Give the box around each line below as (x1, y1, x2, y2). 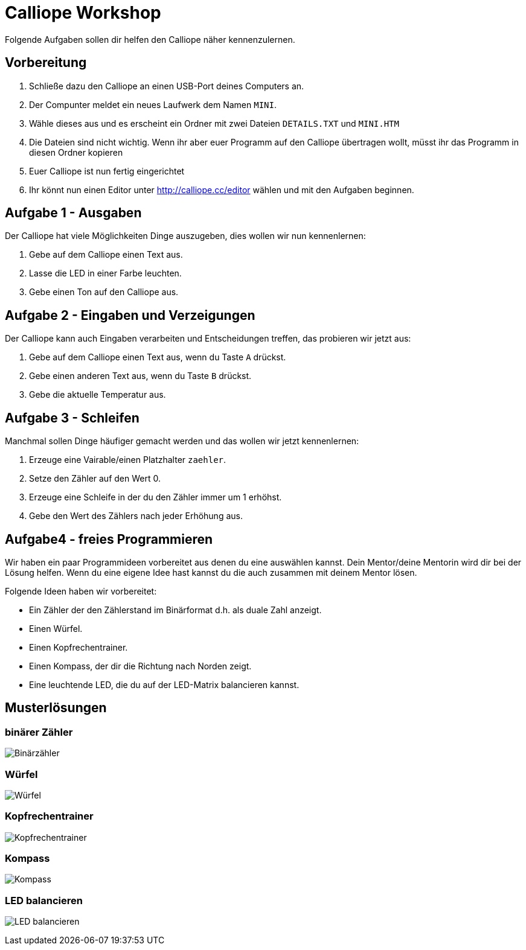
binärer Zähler (5, 725, 73, 738)
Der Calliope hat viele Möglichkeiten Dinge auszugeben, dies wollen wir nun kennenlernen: (5, 231, 366, 241)
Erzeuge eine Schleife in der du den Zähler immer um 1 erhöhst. (29, 492, 282, 503)
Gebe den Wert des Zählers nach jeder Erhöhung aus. (29, 511, 243, 521)
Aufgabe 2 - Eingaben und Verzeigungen (5, 307, 255, 323)
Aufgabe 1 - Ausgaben (5, 205, 142, 221)
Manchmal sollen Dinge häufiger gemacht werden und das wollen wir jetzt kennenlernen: (5, 436, 359, 447)
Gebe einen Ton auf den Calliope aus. (29, 287, 179, 298)
